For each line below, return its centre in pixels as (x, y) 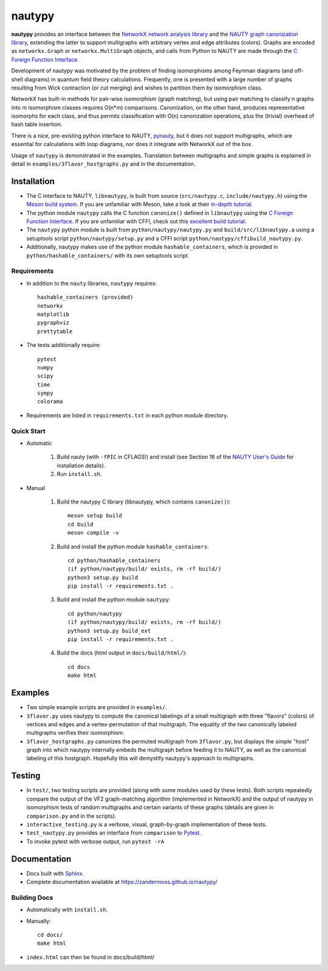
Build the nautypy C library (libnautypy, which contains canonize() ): (144, 502)
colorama (50, 401)
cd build (80, 524)
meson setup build (95, 516)
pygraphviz (53, 323)
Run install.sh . (79, 474)
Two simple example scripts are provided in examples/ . (97, 707)
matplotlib (53, 314)
